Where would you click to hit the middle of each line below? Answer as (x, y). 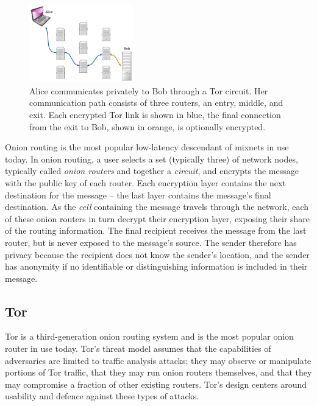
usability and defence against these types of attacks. (102, 396)
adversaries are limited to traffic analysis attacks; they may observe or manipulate (158, 360)
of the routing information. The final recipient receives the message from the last (156, 230)
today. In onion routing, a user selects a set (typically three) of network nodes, (151, 159)
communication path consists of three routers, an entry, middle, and (156, 103)
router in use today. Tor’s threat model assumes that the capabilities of (138, 348)
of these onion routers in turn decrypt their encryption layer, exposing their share (158, 218)
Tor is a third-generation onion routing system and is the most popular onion (149, 336)
